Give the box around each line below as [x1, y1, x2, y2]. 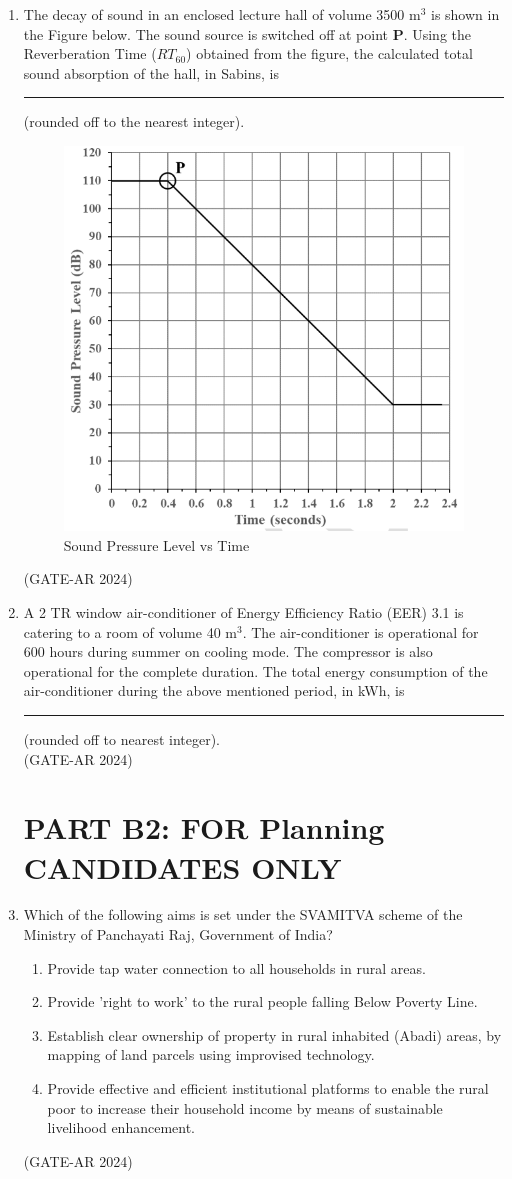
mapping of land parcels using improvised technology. [47, 1044, 375, 1065]
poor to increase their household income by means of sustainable [47, 1097, 443, 1118]
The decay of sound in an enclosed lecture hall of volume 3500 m [23, 4, 421, 24]
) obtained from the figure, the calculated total [186, 43, 473, 64]
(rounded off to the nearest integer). [23, 111, 245, 132]
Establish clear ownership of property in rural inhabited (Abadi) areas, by [47, 1024, 502, 1045]
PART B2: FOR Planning [23, 807, 385, 848]
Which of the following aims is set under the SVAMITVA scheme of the [23, 904, 463, 925]
